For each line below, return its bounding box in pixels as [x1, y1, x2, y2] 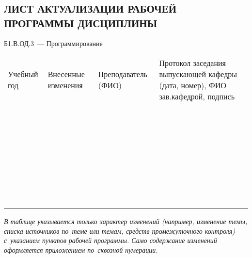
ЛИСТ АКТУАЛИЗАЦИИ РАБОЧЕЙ [4, 1, 177, 16]
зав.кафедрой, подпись [159, 91, 235, 102]
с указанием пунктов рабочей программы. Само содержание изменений [4, 235, 217, 245]
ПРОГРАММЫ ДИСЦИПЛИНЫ [4, 15, 157, 30]
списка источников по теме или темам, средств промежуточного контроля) [4, 226, 235, 236]
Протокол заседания [159, 57, 226, 69]
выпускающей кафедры [159, 68, 237, 80]
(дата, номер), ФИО [159, 80, 226, 91]
